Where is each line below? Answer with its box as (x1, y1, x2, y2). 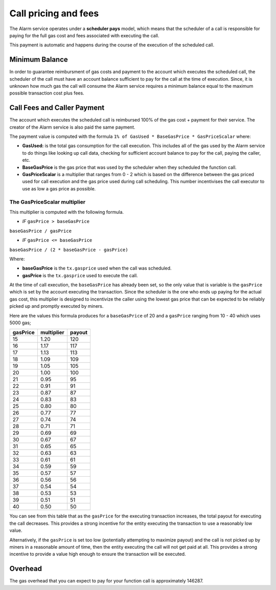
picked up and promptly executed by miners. (9, 303, 104, 309)
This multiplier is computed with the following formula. (9, 209, 124, 215)
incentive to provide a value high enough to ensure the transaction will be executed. (9, 551, 186, 557)
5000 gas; (9, 319, 31, 326)
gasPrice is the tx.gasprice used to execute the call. (22, 272, 138, 278)
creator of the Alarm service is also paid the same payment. (9, 124, 135, 130)
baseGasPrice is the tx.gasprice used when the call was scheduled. (22, 265, 172, 272)
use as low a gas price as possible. (22, 185, 96, 191)
